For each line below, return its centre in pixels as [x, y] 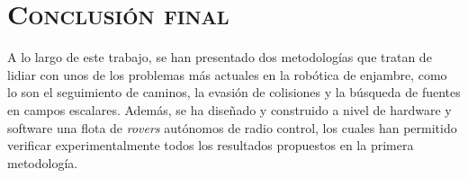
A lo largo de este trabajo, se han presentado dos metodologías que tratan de [220, 57]
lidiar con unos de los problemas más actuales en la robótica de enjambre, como [227, 74]
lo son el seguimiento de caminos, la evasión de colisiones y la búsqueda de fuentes [234, 92]
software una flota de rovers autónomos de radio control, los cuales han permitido [232, 127]
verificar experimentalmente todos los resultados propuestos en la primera [211, 145]
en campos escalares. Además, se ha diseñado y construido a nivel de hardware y [229, 109]
